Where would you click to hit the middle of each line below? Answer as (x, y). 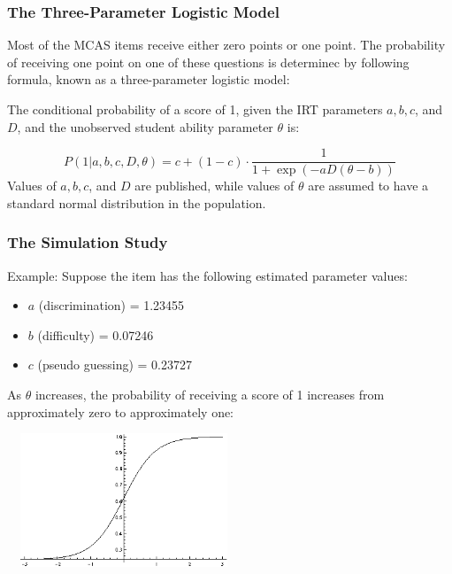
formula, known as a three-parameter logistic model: (149, 79)
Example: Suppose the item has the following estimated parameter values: (207, 275)
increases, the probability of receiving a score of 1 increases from (210, 395)
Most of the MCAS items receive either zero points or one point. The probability (226, 45)
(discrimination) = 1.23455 (111, 305)
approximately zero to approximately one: (121, 411)
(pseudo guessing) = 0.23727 (115, 365)
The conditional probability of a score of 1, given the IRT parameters (195, 109)
